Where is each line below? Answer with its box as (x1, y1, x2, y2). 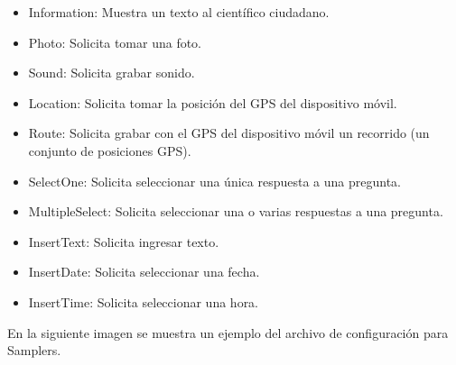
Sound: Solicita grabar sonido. (28, 63, 195, 82)
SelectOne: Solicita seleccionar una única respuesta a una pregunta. (28, 171, 401, 190)
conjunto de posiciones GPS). (28, 141, 191, 160)
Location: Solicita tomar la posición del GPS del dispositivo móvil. (28, 93, 397, 112)
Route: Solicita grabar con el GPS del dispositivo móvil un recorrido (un (28, 123, 430, 142)
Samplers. (7, 341, 61, 360)
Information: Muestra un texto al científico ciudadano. (28, 3, 330, 21)
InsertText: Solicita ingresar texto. (28, 232, 219, 251)
